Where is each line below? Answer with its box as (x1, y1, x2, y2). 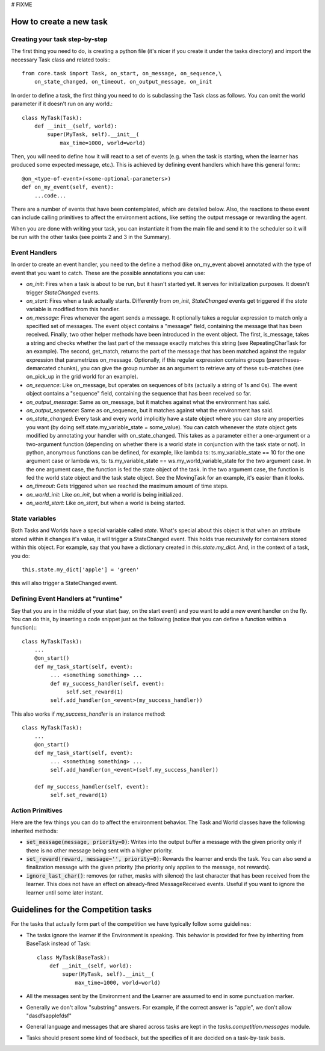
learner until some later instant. (26, 888, 104, 896)
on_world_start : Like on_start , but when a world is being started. (26, 500, 185, 507)
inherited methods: (11, 827, 58, 834)
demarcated (26, 365, 57, 372)
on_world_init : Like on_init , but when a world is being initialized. (26, 491, 184, 498)
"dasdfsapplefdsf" (26, 1012, 72, 1019)
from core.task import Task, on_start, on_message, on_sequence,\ (22, 70, 222, 76)
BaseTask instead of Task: (26, 940, 91, 947)
